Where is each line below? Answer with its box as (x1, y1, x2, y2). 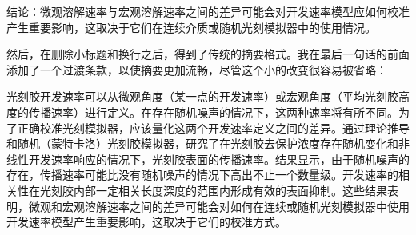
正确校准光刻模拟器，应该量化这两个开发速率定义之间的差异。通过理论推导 (17, 119, 410, 136)
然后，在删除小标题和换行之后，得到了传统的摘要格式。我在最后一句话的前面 (6, 46, 410, 62)
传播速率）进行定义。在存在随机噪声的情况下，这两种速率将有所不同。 (28, 103, 398, 120)
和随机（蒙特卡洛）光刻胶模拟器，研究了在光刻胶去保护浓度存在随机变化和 (6, 135, 398, 152)
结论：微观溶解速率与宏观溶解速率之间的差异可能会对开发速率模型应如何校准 (6, 3, 410, 19)
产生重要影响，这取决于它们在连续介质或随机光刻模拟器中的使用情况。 (6, 18, 376, 35)
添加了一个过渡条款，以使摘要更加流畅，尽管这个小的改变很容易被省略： (6, 61, 387, 78)
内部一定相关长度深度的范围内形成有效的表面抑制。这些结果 (73, 181, 387, 198)
